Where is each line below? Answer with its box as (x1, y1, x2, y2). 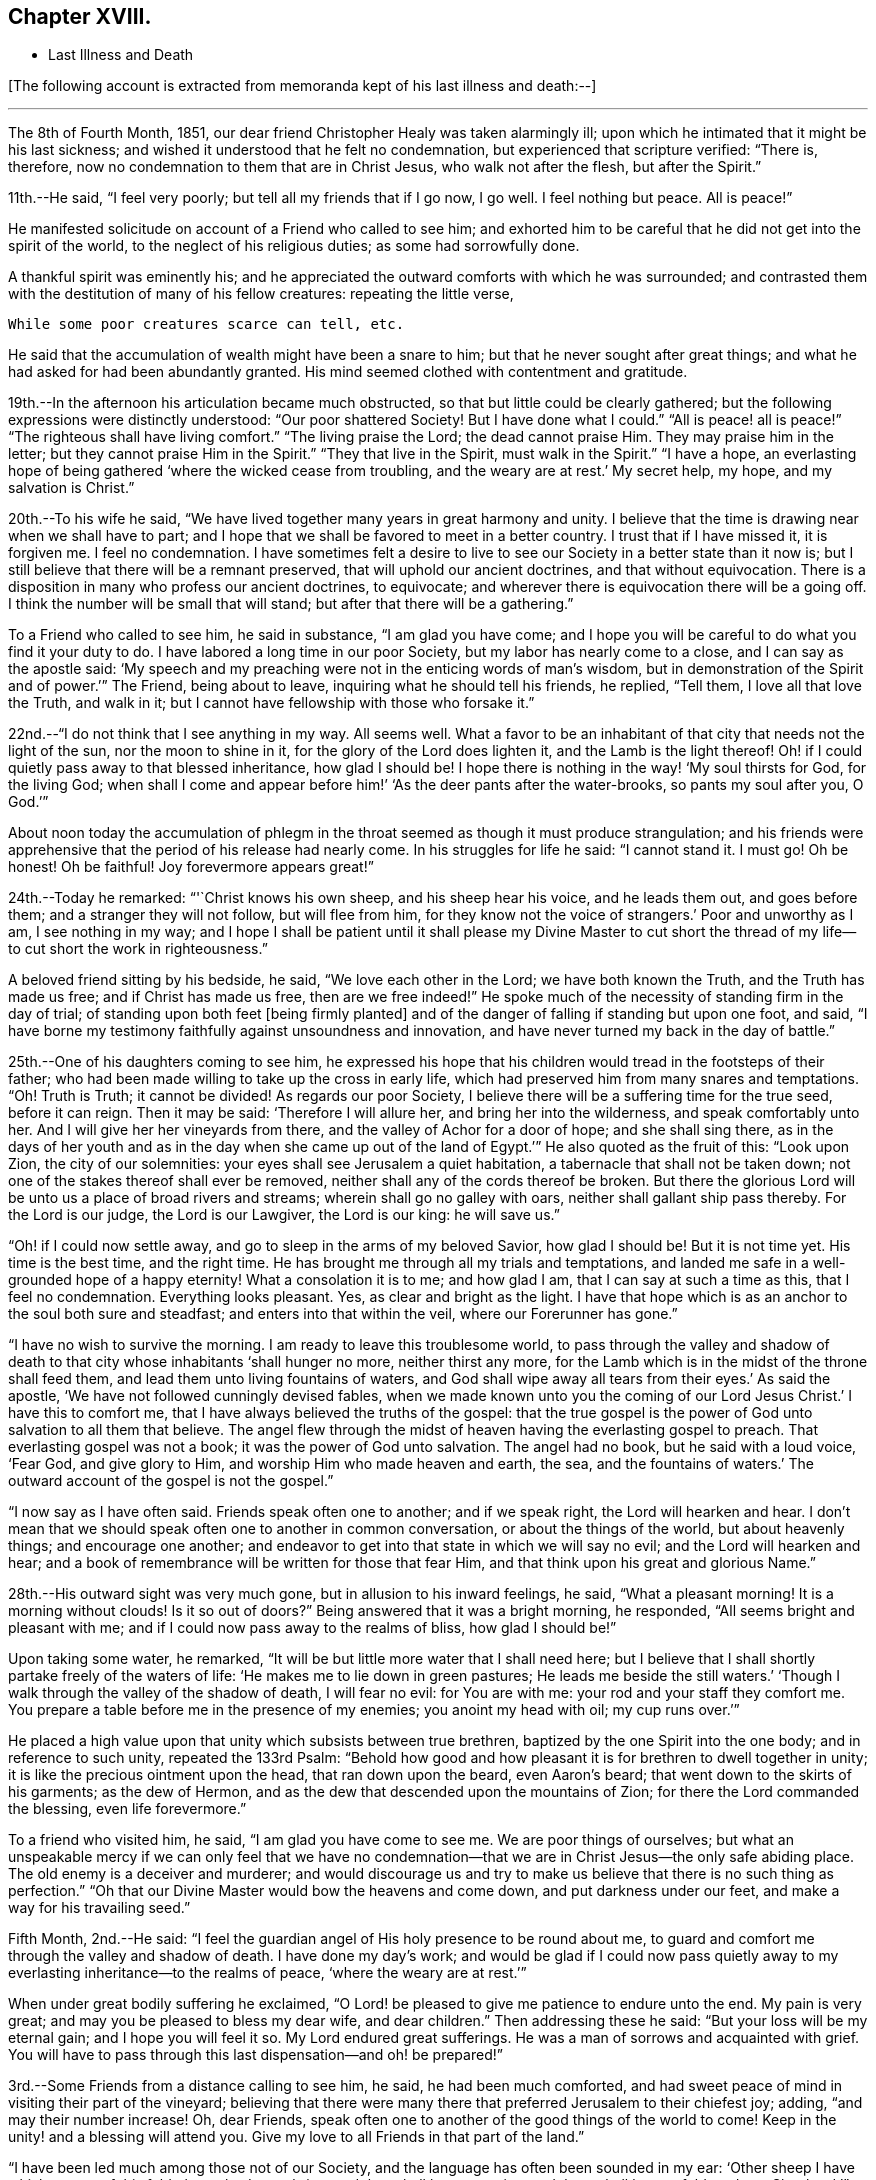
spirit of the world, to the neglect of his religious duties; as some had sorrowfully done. (8, 237, 580, 255)
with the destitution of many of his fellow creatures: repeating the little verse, (8, 285, 514, 303)
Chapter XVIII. (8, 4, 152, 29)
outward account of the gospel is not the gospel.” (8, 1472, 334, 1490)
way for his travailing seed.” (8, 1899, 191, 1917)
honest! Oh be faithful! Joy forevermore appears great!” (8, 858, 374, 876)
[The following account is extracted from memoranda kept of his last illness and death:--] (8, 77, 597, 95)
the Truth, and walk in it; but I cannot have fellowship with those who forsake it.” (8, 694, 535, 712)
